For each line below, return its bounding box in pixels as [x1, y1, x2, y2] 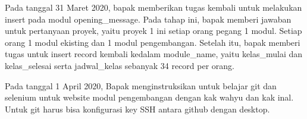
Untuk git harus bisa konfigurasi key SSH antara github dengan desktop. [5, 102, 270, 115]
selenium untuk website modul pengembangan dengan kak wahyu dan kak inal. [5, 91, 294, 104]
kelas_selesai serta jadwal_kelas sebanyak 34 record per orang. [5, 59, 235, 71]
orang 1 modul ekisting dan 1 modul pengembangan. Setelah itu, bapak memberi [5, 36, 300, 48]
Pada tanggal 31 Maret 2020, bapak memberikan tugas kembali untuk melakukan [5, 1, 302, 13]
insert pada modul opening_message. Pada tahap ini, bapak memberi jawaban [5, 12, 292, 25]
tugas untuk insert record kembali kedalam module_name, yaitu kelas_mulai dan [5, 48, 303, 60]
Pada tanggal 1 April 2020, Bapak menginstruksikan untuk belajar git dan [5, 79, 277, 92]
